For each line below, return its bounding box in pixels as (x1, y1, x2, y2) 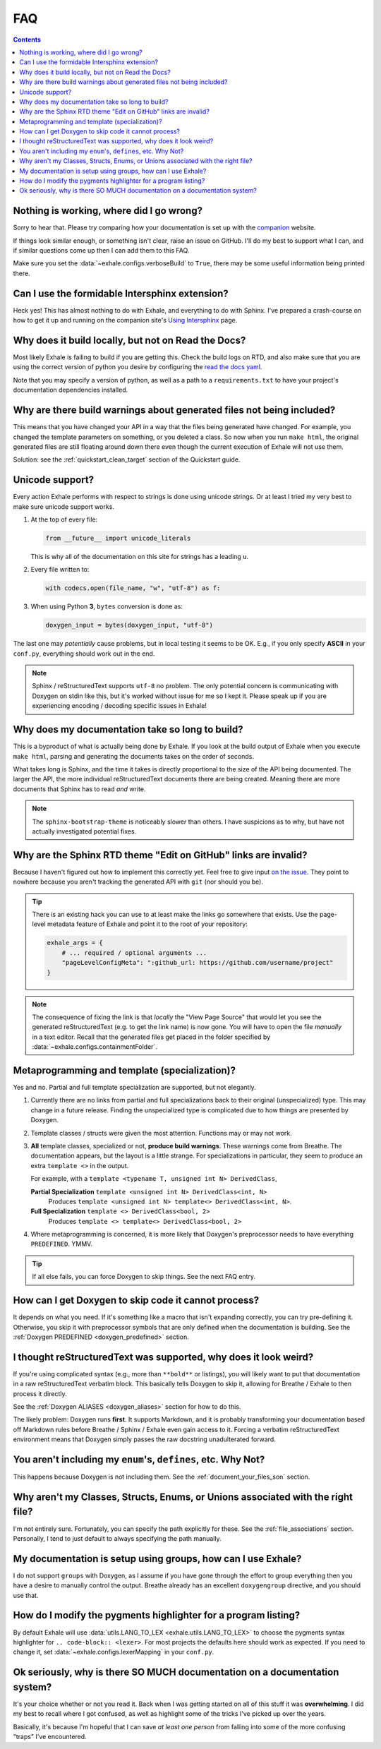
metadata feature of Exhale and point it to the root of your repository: (47, 920, 248, 928)
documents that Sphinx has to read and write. (13, 784, 146, 793)
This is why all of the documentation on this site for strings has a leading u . (30, 552, 249, 560)
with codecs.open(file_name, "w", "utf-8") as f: (45, 584, 221, 592)
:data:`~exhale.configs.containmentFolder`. (32, 1042, 158, 1051)
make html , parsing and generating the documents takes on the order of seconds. (13, 752, 254, 760)
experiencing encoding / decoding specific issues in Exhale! (32, 702, 207, 710)
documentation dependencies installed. (13, 385, 128, 395)
